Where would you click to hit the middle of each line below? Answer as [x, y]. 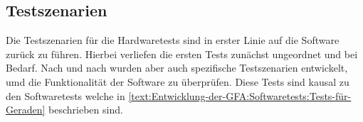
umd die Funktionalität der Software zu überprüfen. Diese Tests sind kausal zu [178, 81]
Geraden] [26, 110]
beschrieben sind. [86, 110]
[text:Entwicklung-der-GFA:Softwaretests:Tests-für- [240, 95]
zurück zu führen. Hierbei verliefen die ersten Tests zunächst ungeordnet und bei [182, 54]
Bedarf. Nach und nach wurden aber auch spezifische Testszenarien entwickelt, [177, 68]
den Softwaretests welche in [65, 95]
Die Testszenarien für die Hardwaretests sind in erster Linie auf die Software [173, 40]
